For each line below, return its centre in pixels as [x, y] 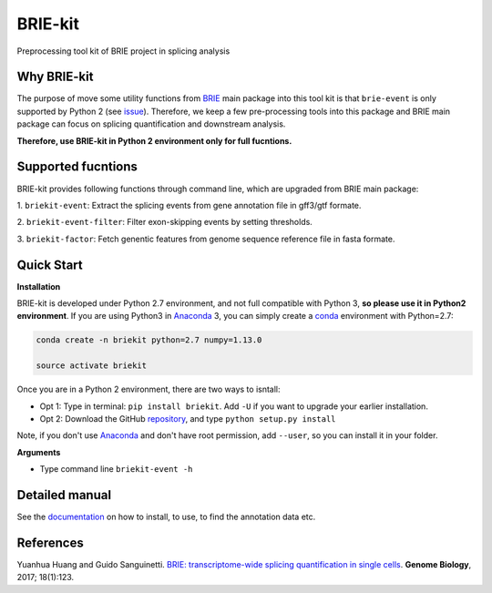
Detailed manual [64, 495]
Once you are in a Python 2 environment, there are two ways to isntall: [149, 389]
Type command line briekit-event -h [116, 469]
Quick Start [50, 265]
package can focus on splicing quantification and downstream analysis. [151, 124]
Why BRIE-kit [55, 77]
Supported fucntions [77, 167]
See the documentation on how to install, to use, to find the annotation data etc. [166, 516]
